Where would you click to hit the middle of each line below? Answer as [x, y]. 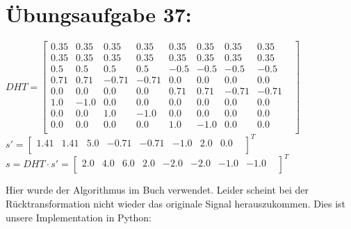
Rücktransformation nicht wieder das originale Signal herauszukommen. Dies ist [176, 203]
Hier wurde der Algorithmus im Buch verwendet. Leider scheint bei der [157, 190]
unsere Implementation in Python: [79, 217]
